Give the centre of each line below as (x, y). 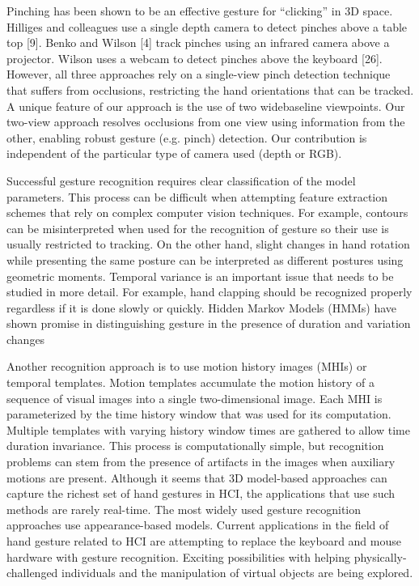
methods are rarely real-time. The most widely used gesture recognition (184, 509)
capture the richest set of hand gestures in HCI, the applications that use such (201, 493)
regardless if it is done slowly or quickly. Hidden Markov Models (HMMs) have (202, 307)
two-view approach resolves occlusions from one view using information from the (206, 122)
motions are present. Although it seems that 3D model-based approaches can (197, 477)
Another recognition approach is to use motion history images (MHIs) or (187, 366)
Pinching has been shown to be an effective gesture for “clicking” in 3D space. (200, 11)
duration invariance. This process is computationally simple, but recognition (195, 446)
